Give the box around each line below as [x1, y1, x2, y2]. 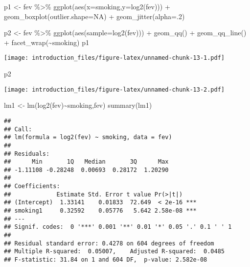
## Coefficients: [4, 183, 60, 190]
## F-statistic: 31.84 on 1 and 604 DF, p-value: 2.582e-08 [4, 256, 207, 264]
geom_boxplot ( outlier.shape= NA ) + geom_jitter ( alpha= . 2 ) [4, 11, 185, 21]
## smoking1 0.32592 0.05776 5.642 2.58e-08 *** [4, 207, 197, 215]
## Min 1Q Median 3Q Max [4, 158, 169, 166]
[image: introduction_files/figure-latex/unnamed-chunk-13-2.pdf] [4, 86, 225, 93]
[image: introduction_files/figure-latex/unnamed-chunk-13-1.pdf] [4, 54, 225, 62]
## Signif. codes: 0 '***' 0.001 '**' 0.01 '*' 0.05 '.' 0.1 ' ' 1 [4, 223, 232, 231]
